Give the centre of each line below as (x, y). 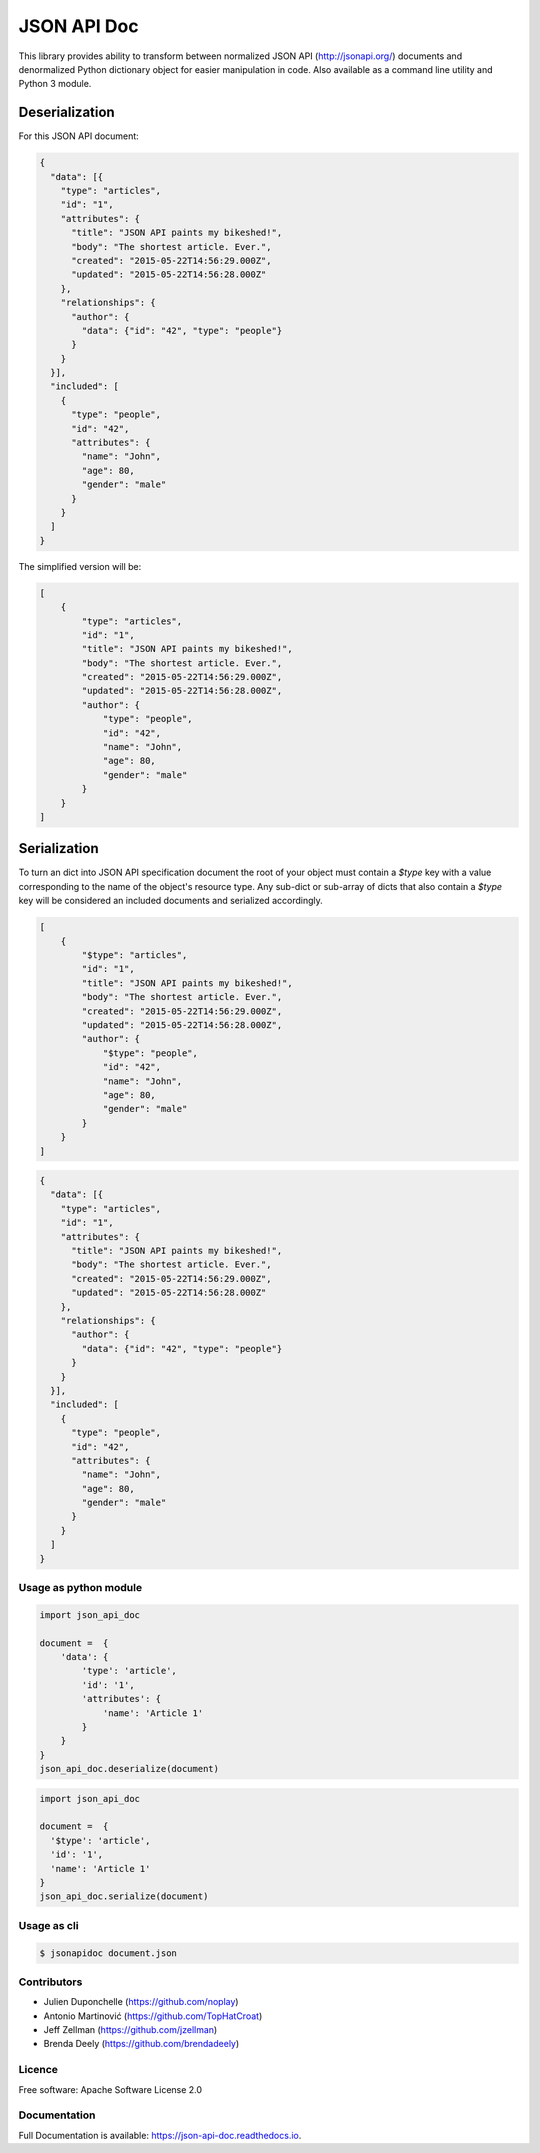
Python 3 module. (55, 84)
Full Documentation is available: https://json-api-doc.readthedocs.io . (160, 2135)
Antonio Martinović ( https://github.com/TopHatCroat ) (153, 2016)
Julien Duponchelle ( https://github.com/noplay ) (141, 2002)
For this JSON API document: (78, 136)
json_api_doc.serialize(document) (124, 1896)
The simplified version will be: (80, 566)
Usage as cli (48, 1925)
